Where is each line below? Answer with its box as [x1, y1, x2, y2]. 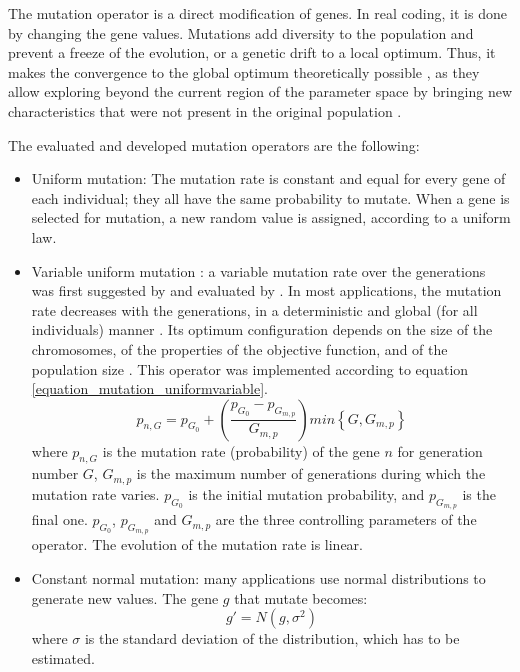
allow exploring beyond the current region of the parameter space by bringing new [8, 81, 512, 102]
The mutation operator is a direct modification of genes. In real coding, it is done [8, 3, 507, 23]
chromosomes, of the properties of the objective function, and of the [31, 338, 448, 359]
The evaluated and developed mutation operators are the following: [8, 134, 420, 155]
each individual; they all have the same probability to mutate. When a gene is [31, 187, 510, 208]
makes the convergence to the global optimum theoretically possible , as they [8, 61, 480, 82]
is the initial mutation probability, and [188, 483, 425, 504]
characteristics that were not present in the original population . [8, 100, 402, 121]
